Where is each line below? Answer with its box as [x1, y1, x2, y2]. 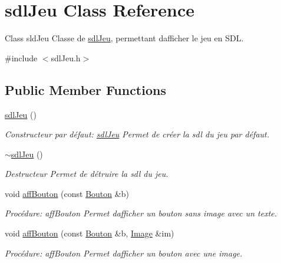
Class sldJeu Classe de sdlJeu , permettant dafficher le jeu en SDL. [5, 32, 244, 44]
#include [5, 51, 38, 64]
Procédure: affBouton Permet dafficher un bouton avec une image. [5, 246, 243, 259]
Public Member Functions [5, 80, 166, 98]
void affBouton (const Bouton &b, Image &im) [5, 227, 174, 239]
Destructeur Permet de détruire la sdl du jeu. [5, 167, 168, 180]
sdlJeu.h [51, 51, 81, 64]
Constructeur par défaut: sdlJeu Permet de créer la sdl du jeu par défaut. [5, 128, 270, 140]
